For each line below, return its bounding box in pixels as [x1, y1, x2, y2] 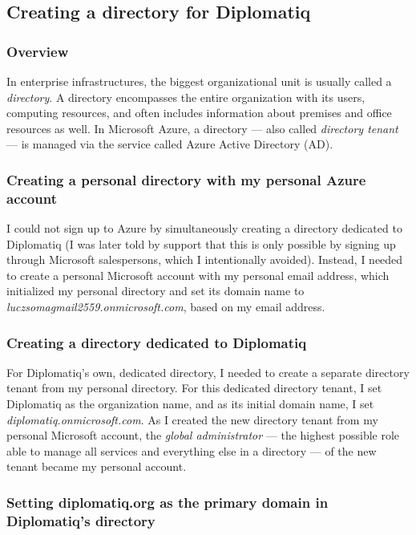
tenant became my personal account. [6, 458, 187, 475]
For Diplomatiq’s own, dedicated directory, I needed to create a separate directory [6, 363, 410, 380]
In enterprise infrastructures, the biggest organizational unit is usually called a [6, 73, 392, 89]
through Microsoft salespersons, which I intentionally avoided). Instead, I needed [6, 251, 403, 268]
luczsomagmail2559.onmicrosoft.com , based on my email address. [6, 298, 325, 315]
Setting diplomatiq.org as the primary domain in [6, 492, 329, 512]
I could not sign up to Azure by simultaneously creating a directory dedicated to [6, 220, 402, 237]
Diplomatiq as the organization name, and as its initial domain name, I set [6, 395, 374, 412]
